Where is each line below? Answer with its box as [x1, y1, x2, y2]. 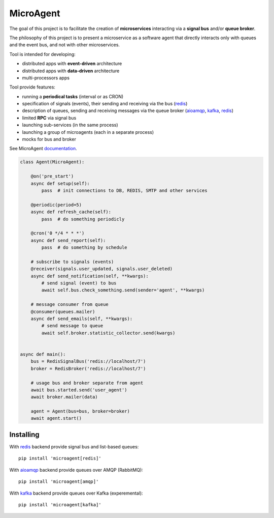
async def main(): [20, 351, 66, 357]
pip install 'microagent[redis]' [18, 455, 101, 462]
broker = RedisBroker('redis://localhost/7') [30, 365, 146, 371]
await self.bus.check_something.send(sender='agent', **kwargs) [41, 287, 205, 293]
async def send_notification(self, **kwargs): [30, 273, 149, 279]
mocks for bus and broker [22, 136, 76, 142]
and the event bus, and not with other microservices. [9, 42, 120, 48]
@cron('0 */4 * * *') [30, 231, 85, 236]
